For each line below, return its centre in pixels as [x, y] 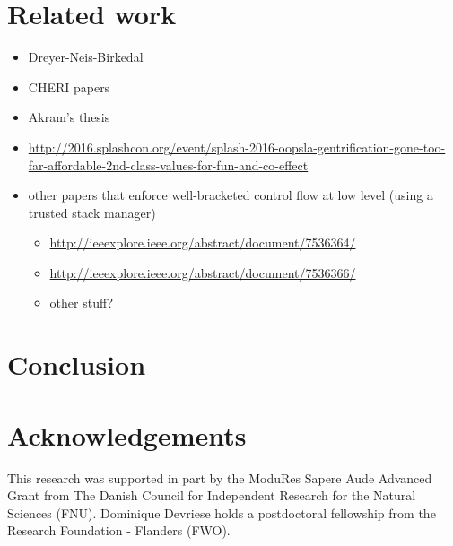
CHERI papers [69, 87]
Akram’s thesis [69, 117]
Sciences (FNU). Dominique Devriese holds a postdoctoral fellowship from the [222, 512]
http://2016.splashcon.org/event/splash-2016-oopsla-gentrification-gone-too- [237, 147]
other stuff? [82, 303]
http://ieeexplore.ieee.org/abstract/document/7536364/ [203, 243]
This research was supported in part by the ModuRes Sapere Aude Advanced [220, 477]
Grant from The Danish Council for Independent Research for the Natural [212, 495]
